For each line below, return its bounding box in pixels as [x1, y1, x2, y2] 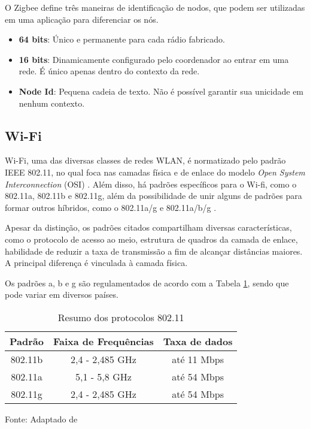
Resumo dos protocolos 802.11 [57, 310, 184, 324]
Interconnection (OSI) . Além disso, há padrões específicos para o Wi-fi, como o [5, 177, 297, 190]
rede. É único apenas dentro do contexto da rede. [19, 65, 200, 77]
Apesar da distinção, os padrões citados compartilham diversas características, [5, 221, 292, 234]
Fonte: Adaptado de [5, 412, 78, 425]
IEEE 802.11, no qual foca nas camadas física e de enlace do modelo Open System [5, 165, 305, 178]
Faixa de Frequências [53, 334, 154, 348]
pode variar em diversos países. [5, 288, 118, 301]
